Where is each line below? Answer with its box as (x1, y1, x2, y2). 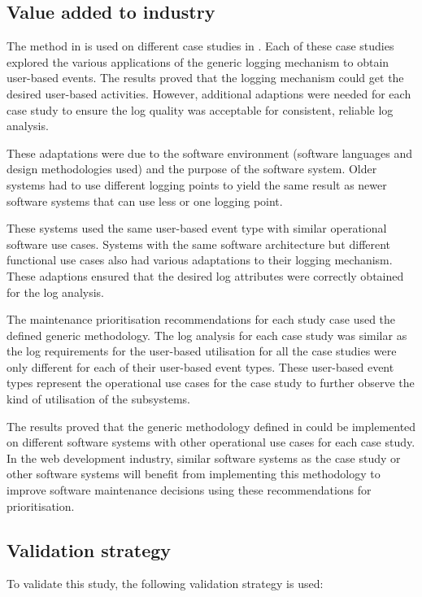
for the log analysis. (7, 283, 104, 300)
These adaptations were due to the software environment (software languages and (7, 144, 413, 161)
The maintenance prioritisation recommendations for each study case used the (7, 311, 396, 328)
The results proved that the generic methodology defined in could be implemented (7, 417, 416, 434)
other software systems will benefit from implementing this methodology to (7, 465, 381, 482)
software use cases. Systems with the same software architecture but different (7, 235, 391, 252)
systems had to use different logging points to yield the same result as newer (7, 176, 387, 193)
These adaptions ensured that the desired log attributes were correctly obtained (7, 267, 404, 284)
